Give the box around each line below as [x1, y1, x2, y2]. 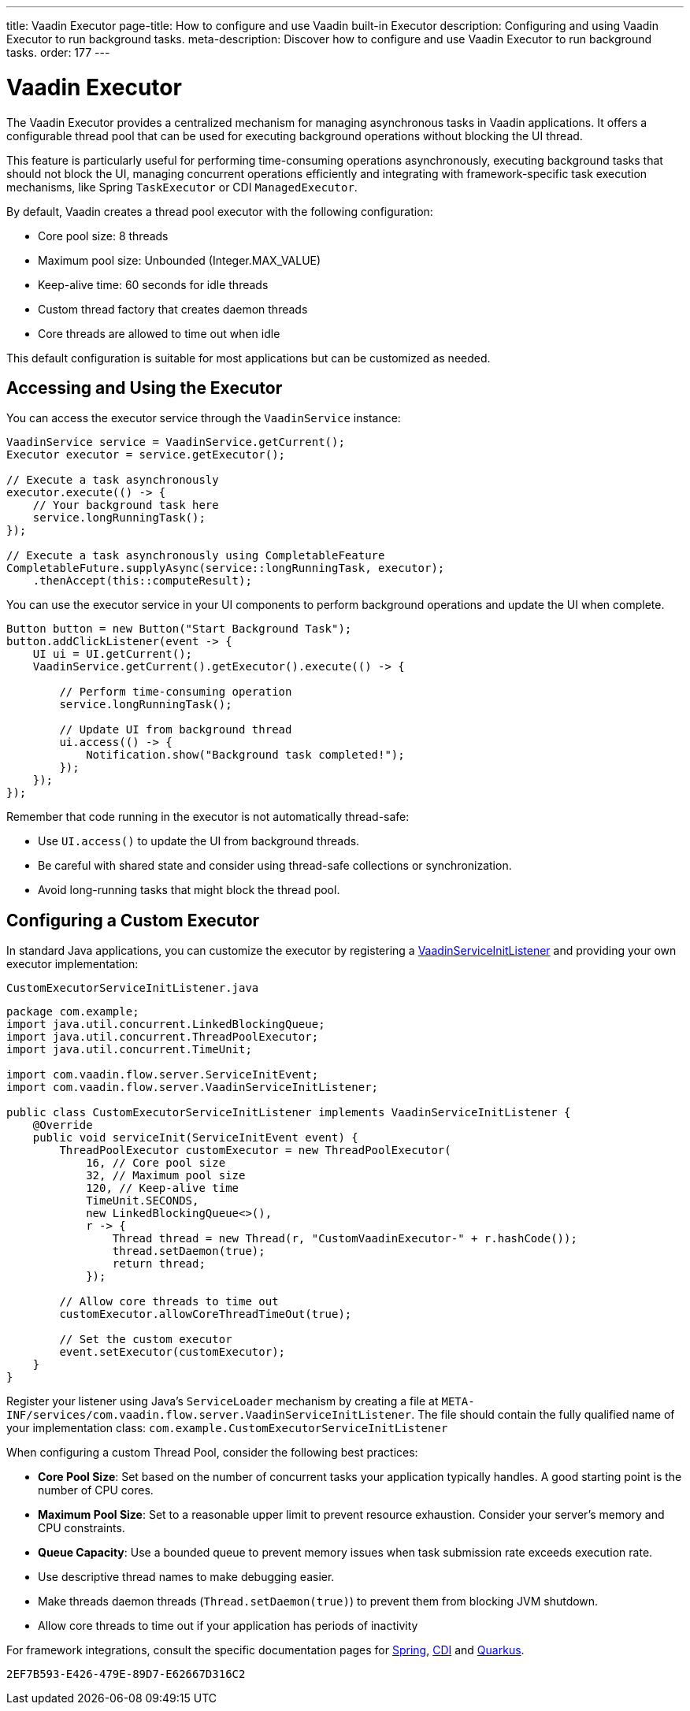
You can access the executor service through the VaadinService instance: [6, 411, 401, 425]
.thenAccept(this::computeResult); [32, 574, 252, 588]
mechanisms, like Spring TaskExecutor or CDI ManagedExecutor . [6, 180, 358, 194]
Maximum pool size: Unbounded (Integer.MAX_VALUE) [38, 253, 321, 267]
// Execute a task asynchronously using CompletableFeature [6, 549, 385, 562]
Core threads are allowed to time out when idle [38, 326, 280, 340]
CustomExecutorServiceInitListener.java [6, 982, 259, 995]
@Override [32, 1119, 93, 1132]
